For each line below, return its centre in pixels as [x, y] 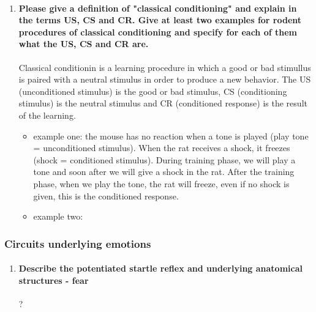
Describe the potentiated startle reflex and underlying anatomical [160, 268]
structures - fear [54, 280]
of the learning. [47, 115]
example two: [58, 216]
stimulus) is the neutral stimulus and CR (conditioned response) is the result [163, 103]
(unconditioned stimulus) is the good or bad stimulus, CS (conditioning [153, 91]
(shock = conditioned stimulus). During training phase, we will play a [164, 159]
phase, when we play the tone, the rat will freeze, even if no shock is [161, 183]
